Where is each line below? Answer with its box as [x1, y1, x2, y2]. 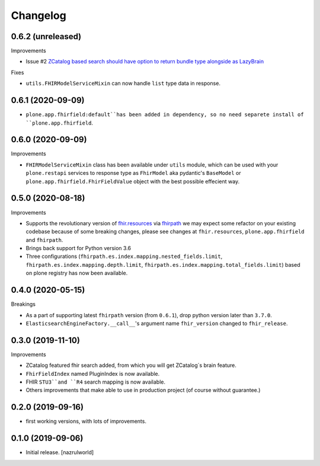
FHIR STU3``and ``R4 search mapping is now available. [25, 378, 166, 385]
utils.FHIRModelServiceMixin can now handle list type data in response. [25, 80, 220, 87]
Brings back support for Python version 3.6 [25, 245, 132, 252]
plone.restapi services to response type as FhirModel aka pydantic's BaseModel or [25, 170, 241, 177]
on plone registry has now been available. [25, 270, 128, 277]
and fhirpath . [25, 236, 63, 243]
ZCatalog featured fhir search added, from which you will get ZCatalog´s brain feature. [25, 362, 236, 369]
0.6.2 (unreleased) [11, 31, 82, 42]
